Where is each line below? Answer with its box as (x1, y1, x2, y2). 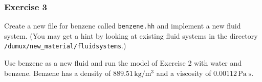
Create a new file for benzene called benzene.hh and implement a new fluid (4, 20, 241, 31)
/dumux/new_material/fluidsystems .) (4, 40, 126, 51)
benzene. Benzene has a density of (4, 67, 111, 78)
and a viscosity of (156, 67, 211, 78)
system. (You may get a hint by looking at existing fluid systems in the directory (4, 30, 258, 41)
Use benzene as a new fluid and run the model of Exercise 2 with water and (4, 58, 242, 68)
